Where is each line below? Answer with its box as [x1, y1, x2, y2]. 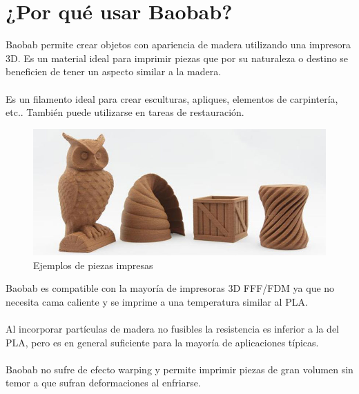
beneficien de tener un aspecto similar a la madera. [6, 64, 222, 79]
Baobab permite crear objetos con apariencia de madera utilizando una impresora [6, 37, 351, 52]
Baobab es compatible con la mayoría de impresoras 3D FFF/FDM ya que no [6, 281, 335, 295]
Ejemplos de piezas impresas [33, 257, 153, 272]
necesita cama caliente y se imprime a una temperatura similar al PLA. [6, 294, 308, 308]
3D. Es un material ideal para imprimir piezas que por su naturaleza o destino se [6, 50, 349, 65]
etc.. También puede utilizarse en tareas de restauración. [6, 105, 244, 119]
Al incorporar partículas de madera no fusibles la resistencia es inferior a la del [6, 322, 339, 336]
